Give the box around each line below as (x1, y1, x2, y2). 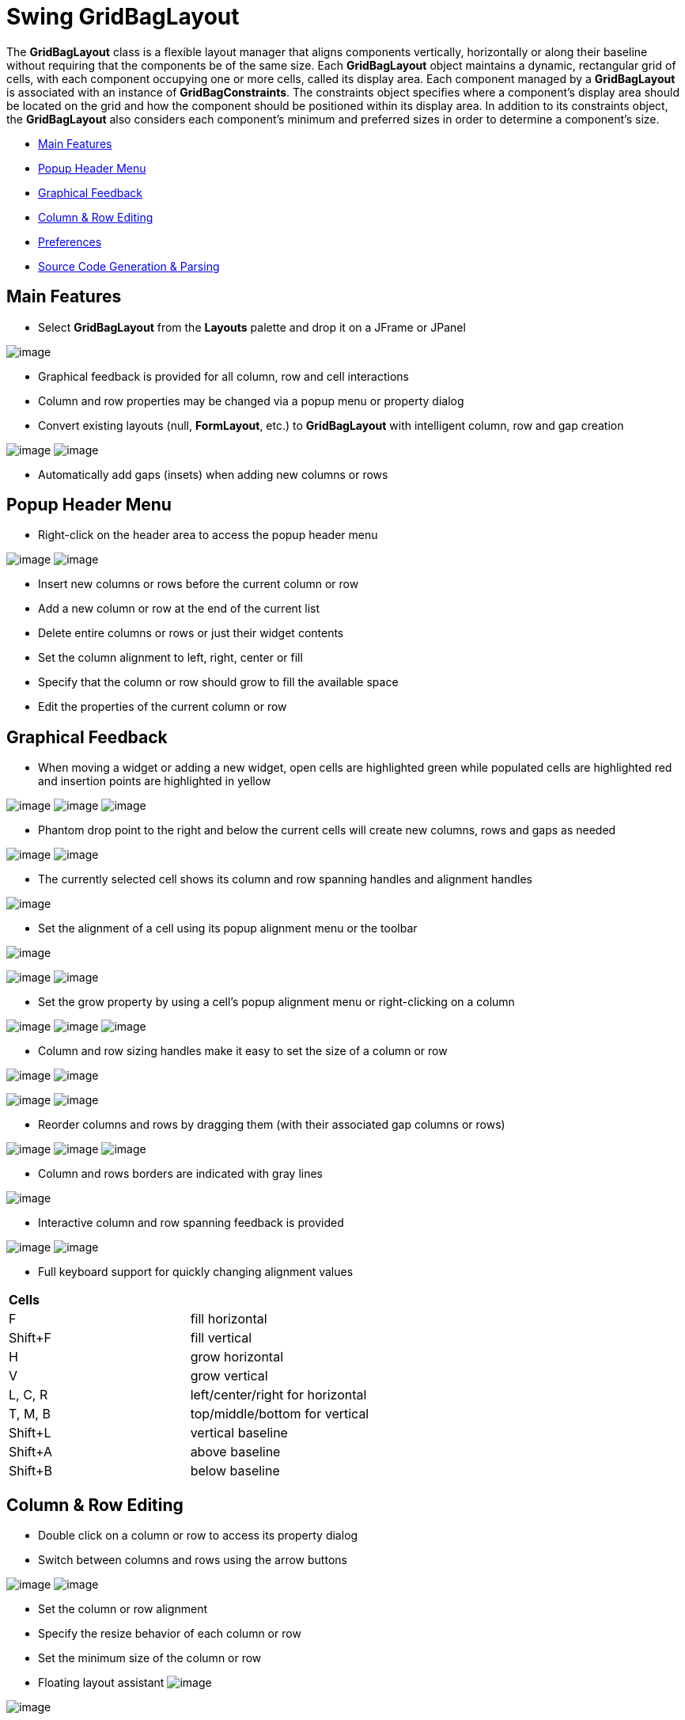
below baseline (190, 1463, 280, 1479)
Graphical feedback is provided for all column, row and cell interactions (38, 369, 409, 383)
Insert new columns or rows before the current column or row (38, 577, 359, 591)
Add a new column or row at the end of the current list (38, 602, 320, 616)
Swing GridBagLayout (6, 3, 240, 30)
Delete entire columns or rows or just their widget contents (38, 626, 344, 640)
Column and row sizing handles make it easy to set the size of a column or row (38, 1044, 448, 1058)
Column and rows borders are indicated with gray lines (38, 1167, 324, 1181)
